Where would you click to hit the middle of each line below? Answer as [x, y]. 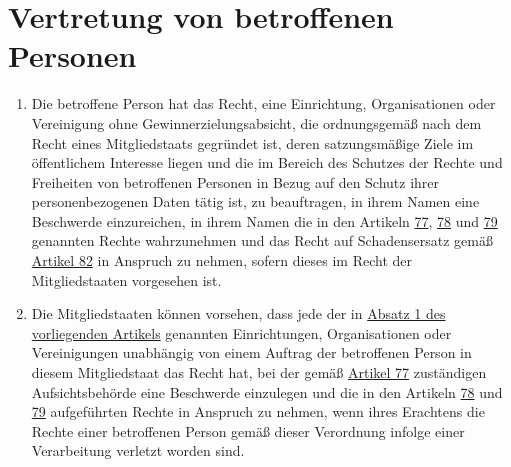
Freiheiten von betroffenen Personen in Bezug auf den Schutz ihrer [235, 181]
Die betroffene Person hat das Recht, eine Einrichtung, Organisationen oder [263, 103]
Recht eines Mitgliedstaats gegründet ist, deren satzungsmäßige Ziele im [252, 142]
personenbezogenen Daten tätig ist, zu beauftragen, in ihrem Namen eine [255, 201]
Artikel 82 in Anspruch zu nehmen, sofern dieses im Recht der [221, 260]
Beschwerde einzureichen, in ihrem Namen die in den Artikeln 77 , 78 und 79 [264, 220]
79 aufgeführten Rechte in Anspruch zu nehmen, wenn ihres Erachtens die [258, 411]
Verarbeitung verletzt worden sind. [138, 450]
